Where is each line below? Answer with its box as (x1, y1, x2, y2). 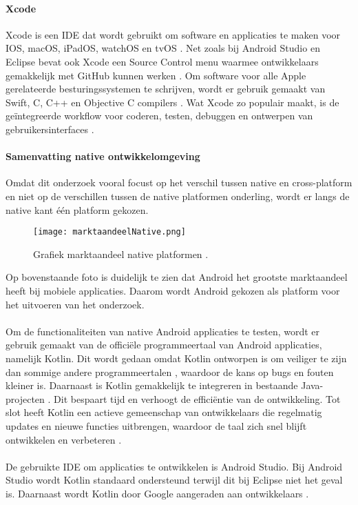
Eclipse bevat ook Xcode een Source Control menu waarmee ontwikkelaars (6, 54, 319, 68)
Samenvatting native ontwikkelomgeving (6, 149, 200, 164)
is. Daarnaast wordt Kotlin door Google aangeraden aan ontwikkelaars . (6, 486, 309, 500)
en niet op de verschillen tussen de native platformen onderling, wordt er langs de (6, 188, 350, 203)
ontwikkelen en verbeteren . (6, 432, 122, 446)
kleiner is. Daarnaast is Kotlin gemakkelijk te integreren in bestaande (6, 378, 298, 393)
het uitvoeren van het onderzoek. (6, 297, 145, 311)
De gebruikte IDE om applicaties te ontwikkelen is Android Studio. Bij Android (6, 459, 343, 473)
